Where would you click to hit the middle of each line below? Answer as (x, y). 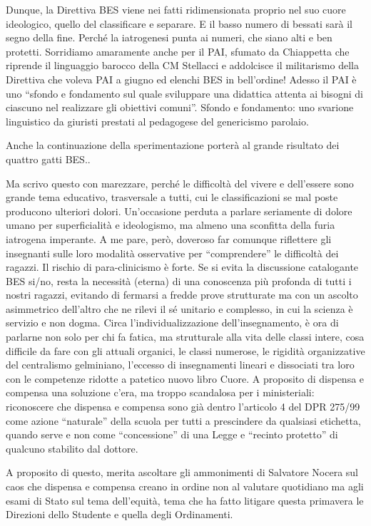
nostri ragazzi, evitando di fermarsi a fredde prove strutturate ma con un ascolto (182, 295)
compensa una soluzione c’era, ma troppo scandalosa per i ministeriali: (160, 392)
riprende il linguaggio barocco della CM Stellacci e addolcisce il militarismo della (182, 65)
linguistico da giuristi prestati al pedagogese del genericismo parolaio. (157, 121)
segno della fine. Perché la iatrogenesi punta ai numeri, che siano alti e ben (169, 37)
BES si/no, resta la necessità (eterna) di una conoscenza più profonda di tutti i (179, 280)
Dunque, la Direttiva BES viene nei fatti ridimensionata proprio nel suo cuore (176, 9)
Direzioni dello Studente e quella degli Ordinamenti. (120, 514)
